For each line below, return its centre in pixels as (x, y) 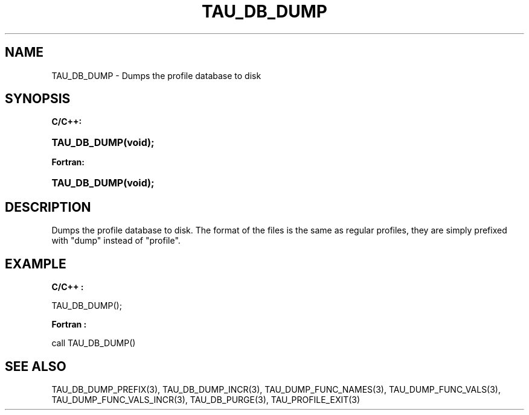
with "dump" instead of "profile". (116, 241)
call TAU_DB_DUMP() (94, 343)
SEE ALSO (36, 366)
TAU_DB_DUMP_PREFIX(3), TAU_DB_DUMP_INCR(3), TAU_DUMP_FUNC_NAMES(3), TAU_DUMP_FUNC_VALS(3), (276, 389)
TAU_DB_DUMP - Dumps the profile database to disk (156, 75)
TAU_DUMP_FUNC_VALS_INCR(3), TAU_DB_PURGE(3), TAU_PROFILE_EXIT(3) (206, 399)
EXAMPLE (36, 264)
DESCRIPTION (48, 207)
